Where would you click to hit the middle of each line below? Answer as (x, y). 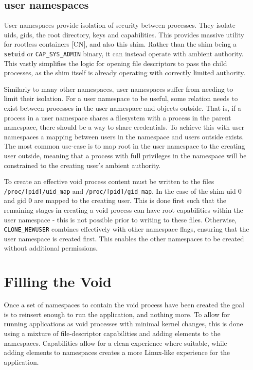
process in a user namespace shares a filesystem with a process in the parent (117, 117)
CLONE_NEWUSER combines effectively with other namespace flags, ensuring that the (126, 229)
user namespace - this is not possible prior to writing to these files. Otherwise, (120, 219)
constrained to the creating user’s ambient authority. (82, 165)
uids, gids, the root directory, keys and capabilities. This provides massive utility (124, 34)
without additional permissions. (51, 248)
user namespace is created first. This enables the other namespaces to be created (124, 238)
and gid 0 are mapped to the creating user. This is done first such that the (115, 200)
